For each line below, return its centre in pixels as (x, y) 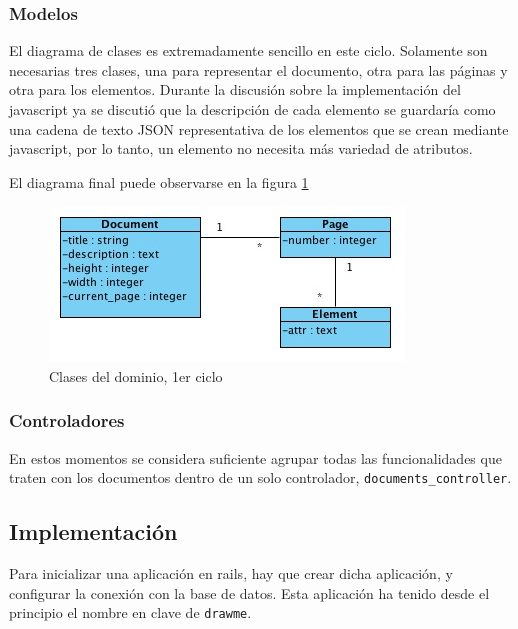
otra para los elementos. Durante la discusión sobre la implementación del (235, 89)
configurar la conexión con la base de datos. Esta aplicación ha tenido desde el (249, 592)
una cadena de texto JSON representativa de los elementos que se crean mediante (259, 128)
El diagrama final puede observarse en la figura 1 (159, 181)
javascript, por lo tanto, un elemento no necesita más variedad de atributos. (241, 148)
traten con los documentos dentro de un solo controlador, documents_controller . (260, 477)
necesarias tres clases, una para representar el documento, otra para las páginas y (258, 69)
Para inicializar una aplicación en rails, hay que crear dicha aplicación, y (231, 573)
